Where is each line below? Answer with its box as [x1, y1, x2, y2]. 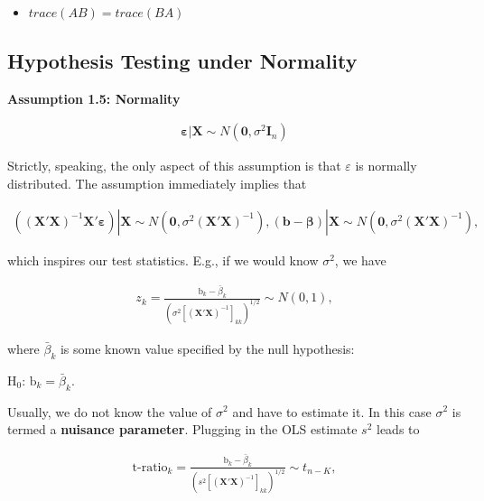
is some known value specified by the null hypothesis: [60, 339, 355, 357]
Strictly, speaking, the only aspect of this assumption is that [7, 156, 341, 175]
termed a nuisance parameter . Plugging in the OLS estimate [7, 420, 358, 439]
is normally [355, 156, 417, 175]
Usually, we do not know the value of [7, 402, 212, 421]
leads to [377, 420, 420, 439]
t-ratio [132, 460, 168, 474]
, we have [334, 250, 386, 269]
